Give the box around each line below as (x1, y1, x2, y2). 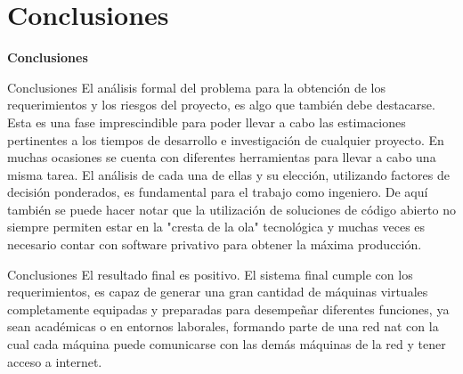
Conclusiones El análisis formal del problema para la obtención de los (7, 77, 386, 96)
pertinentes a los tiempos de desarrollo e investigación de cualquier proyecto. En (7, 130, 444, 149)
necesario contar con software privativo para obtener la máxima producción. (7, 235, 422, 254)
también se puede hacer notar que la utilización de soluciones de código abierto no (7, 199, 456, 218)
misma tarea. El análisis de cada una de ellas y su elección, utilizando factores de (7, 165, 450, 183)
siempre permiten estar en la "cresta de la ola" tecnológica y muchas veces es (7, 217, 426, 236)
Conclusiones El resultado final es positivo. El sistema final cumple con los (7, 264, 413, 283)
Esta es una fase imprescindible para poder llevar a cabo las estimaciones (7, 112, 406, 131)
